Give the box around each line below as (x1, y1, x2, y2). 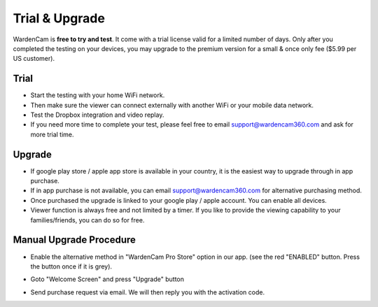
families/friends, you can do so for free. (30, 215, 145, 224)
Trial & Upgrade (13, 10, 105, 26)
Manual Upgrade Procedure (13, 234, 136, 246)
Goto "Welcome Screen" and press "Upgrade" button (30, 275, 185, 283)
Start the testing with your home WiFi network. (30, 91, 165, 99)
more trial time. (30, 130, 74, 138)
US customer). (13, 55, 55, 63)
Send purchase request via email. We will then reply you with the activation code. (30, 287, 265, 297)
